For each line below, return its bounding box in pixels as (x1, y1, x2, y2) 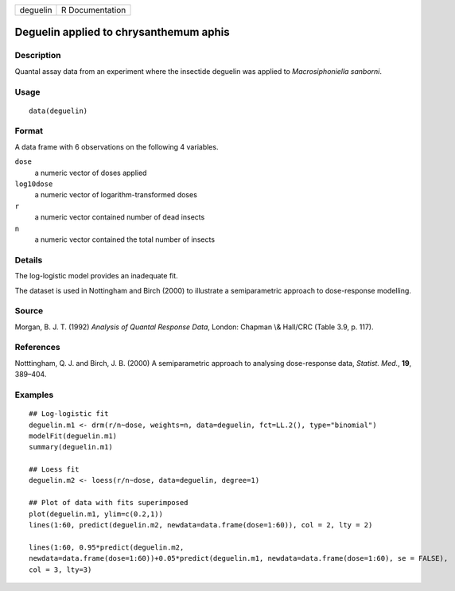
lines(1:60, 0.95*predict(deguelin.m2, (29, 542, 185, 552)
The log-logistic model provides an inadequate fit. (14, 271, 178, 281)
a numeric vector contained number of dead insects (34, 212, 205, 222)
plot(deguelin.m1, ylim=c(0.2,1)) (29, 509, 163, 519)
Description (14, 50, 61, 61)
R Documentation (60, 5, 126, 15)
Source (14, 305, 44, 317)
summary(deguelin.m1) (29, 442, 113, 452)
